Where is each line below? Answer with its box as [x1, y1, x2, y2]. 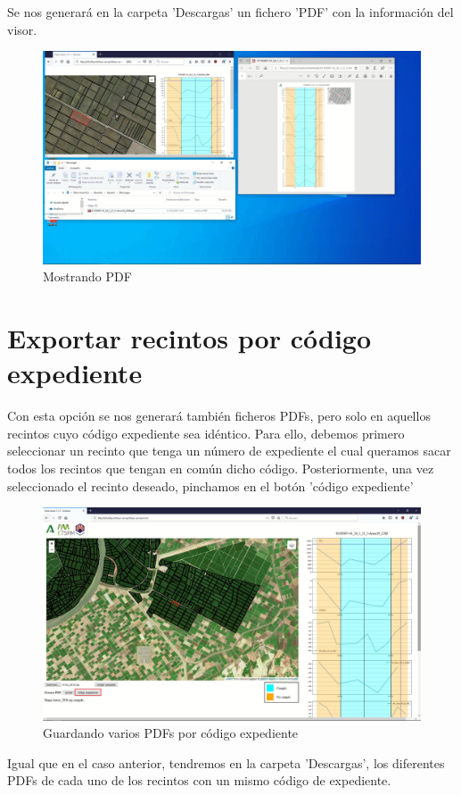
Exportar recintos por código [7, 320, 372, 356]
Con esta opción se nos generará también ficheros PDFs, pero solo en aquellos [7, 406, 431, 425]
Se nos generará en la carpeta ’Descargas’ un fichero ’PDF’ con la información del [7, 3, 454, 21]
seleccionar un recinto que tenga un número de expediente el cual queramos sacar [7, 441, 451, 460]
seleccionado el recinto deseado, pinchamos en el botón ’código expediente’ [7, 476, 414, 495]
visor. [7, 20, 37, 38]
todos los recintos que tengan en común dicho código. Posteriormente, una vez [7, 458, 434, 477]
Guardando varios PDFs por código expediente [43, 724, 299, 742]
